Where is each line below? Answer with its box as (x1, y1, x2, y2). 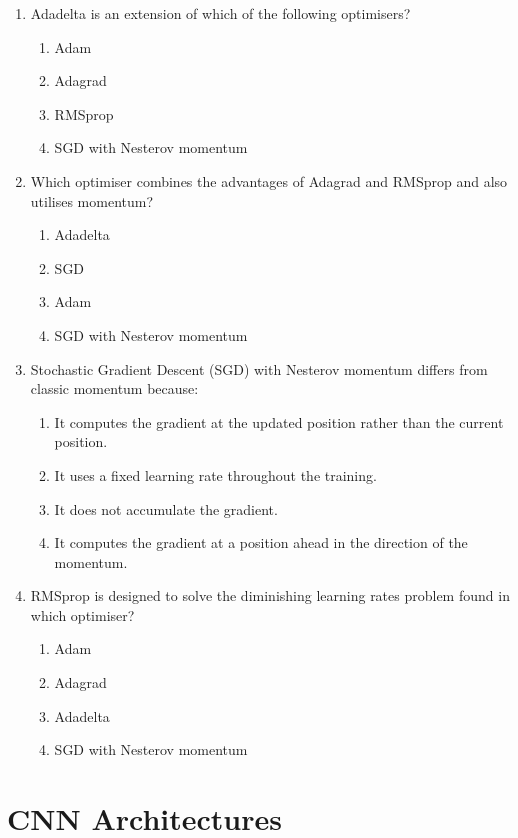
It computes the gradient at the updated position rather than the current (54, 411, 504, 432)
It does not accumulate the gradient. (54, 498, 278, 519)
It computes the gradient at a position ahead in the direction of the (54, 532, 468, 553)
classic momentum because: (30, 378, 199, 399)
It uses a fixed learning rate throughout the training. (54, 464, 377, 485)
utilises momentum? (30, 190, 154, 211)
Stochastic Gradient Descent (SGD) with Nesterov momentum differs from (30, 358, 488, 379)
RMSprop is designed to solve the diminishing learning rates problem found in (30, 585, 510, 606)
